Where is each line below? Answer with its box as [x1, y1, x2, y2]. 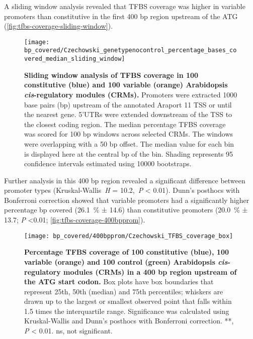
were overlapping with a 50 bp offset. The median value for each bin [24, 138, 234, 149]
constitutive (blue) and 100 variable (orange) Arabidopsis [24, 79, 228, 90]
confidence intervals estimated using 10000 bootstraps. [24, 158, 192, 169]
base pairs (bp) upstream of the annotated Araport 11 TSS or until [24, 99, 232, 109]
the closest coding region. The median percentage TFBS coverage [24, 119, 226, 129]
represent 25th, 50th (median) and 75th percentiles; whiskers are [24, 286, 223, 296]
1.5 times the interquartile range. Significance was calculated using [24, 305, 229, 316]
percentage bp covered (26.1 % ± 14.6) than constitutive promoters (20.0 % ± [4, 204, 248, 215]
